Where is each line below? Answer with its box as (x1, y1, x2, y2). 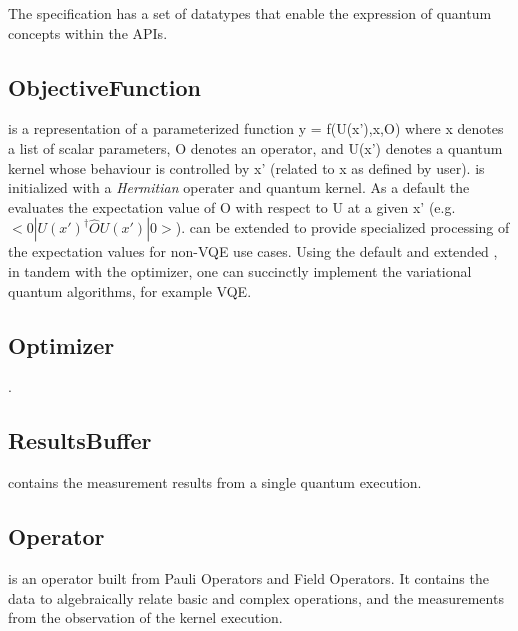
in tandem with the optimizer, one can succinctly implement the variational (8, 260, 472, 281)
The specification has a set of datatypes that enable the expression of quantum (8, 3, 492, 23)
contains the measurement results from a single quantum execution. (8, 472, 422, 493)
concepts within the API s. (8, 22, 168, 43)
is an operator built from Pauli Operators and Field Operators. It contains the (8, 567, 489, 588)
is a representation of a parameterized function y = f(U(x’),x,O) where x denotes (8, 118, 504, 139)
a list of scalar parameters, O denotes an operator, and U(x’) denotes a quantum (8, 137, 503, 158)
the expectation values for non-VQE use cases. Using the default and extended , (8, 241, 498, 262)
